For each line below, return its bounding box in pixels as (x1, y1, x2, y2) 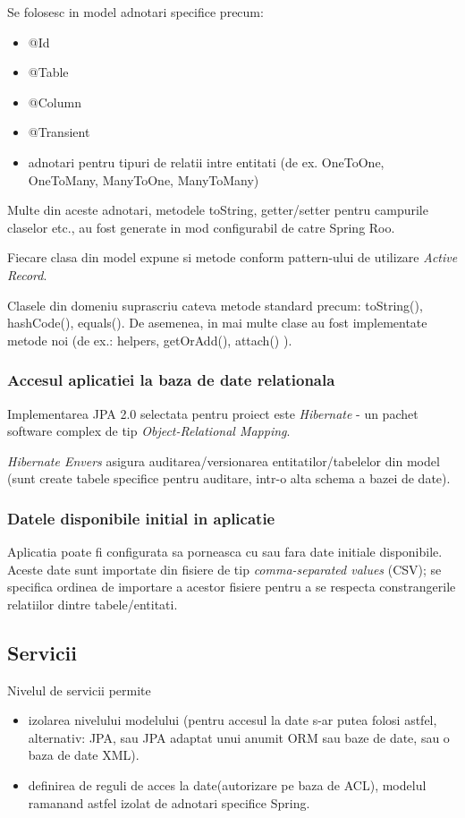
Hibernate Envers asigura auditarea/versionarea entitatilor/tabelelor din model (7, 451, 440, 470)
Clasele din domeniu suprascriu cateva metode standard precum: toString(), (7, 295, 423, 314)
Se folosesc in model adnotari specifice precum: (7, 3, 264, 21)
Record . (7, 265, 47, 284)
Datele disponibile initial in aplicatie (7, 507, 275, 529)
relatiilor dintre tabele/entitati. (7, 594, 178, 613)
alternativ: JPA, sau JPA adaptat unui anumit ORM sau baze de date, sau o (28, 728, 450, 746)
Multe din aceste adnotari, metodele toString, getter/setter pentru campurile (7, 200, 428, 219)
